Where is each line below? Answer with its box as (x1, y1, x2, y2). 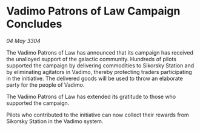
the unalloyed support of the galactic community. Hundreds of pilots (6, 55, 177, 62)
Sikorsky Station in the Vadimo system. (6, 117, 104, 125)
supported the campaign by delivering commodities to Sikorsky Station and (6, 62, 195, 69)
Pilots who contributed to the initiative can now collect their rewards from (6, 111, 189, 118)
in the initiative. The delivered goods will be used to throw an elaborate (6, 75, 183, 82)
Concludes (6, 17, 62, 31)
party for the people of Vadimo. (6, 81, 85, 89)
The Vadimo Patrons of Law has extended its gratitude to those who (6, 93, 176, 100)
